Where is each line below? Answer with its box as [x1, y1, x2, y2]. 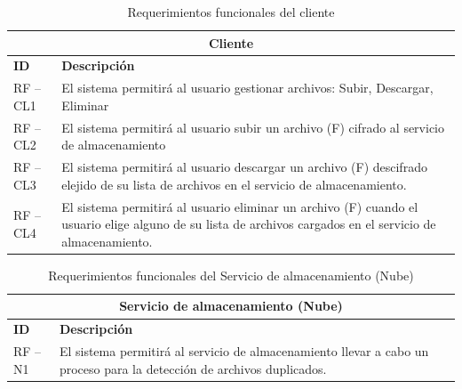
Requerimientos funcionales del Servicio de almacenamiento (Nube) [48, 265, 414, 284]
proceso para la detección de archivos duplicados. [59, 359, 327, 377]
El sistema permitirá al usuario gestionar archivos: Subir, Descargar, [61, 78, 434, 97]
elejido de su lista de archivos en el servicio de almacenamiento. [61, 174, 407, 193]
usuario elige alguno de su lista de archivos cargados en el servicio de [61, 215, 436, 233]
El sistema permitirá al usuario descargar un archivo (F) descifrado [61, 158, 427, 176]
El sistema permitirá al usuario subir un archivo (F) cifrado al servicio [61, 118, 444, 136]
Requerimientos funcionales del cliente [127, 3, 335, 20]
